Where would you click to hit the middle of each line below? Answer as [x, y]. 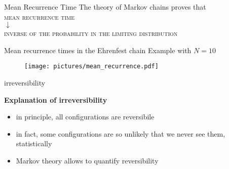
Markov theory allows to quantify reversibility [87, 160]
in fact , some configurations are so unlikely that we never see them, [121, 133]
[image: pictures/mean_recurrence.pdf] [91, 67]
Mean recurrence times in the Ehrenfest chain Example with [98, 50]
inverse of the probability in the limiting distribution [91, 33]
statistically [34, 143]
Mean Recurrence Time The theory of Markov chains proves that [105, 7]
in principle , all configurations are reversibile [85, 117]
